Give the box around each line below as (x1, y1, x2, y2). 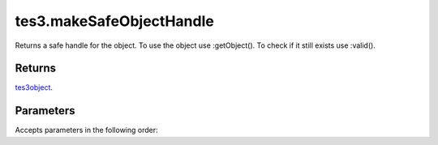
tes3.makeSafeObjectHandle (15, 12, 214, 30)
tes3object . (15, 83, 53, 92)
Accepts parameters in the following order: (15, 126, 158, 135)
